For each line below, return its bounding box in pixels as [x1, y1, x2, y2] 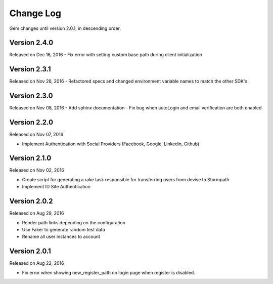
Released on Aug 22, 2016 [9, 260, 64, 266]
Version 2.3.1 [9, 65, 51, 73]
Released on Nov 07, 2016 [9, 132, 64, 138]
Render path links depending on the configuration [22, 219, 126, 225]
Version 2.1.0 [9, 154, 52, 163]
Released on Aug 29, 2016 [9, 210, 64, 216]
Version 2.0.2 [9, 197, 53, 206]
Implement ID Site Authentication [22, 184, 90, 190]
